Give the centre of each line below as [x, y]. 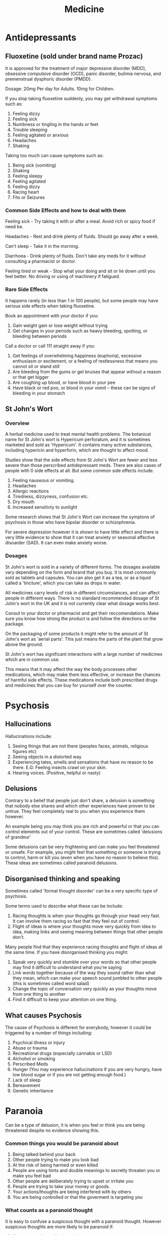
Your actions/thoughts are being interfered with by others [72, 1192]
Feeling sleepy [27, 176]
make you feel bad [32, 1176]
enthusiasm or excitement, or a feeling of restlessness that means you [85, 361]
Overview [17, 423]
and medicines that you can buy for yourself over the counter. [69, 685]
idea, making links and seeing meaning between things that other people [88, 932]
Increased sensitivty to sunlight [45, 507]
